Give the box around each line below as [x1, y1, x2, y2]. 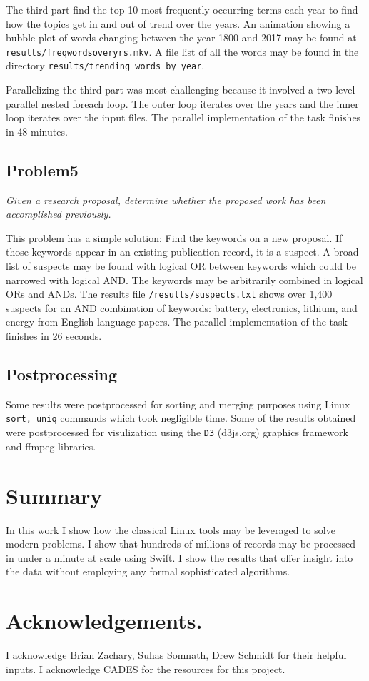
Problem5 [6, 158, 79, 181]
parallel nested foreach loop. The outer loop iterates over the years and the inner [6, 96, 359, 111]
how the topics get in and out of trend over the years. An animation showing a [6, 16, 350, 31]
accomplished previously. [6, 206, 111, 221]
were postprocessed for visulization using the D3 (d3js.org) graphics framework [6, 425, 348, 440]
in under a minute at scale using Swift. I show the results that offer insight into [6, 550, 353, 565]
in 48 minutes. [6, 123, 68, 138]
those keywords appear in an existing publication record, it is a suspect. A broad [6, 244, 359, 259]
